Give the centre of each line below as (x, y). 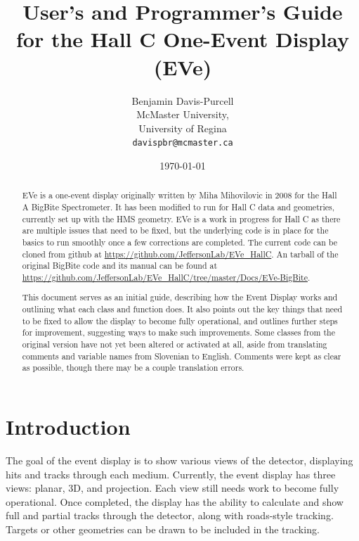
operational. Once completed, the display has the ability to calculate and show (175, 501)
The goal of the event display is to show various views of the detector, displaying (179, 460)
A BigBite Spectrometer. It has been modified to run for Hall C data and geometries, (178, 206)
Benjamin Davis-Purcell (183, 100)
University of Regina (183, 128)
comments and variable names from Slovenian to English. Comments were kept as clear (182, 356)
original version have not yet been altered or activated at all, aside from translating (175, 344)
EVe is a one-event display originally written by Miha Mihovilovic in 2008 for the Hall (179, 195)
